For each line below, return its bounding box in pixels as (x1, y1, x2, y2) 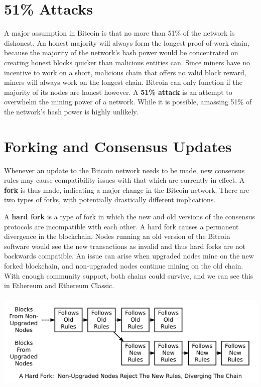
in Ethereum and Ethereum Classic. (4, 280, 114, 291)
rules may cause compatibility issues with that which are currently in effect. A (4, 175, 245, 185)
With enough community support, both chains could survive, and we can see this (4, 270, 253, 281)
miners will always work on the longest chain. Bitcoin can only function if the (4, 77, 242, 87)
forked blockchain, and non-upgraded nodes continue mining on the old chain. (4, 260, 243, 271)
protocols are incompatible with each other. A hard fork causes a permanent (4, 221, 239, 231)
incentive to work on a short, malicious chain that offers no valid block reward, (4, 67, 246, 77)
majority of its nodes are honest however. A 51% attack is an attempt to (4, 86, 232, 97)
